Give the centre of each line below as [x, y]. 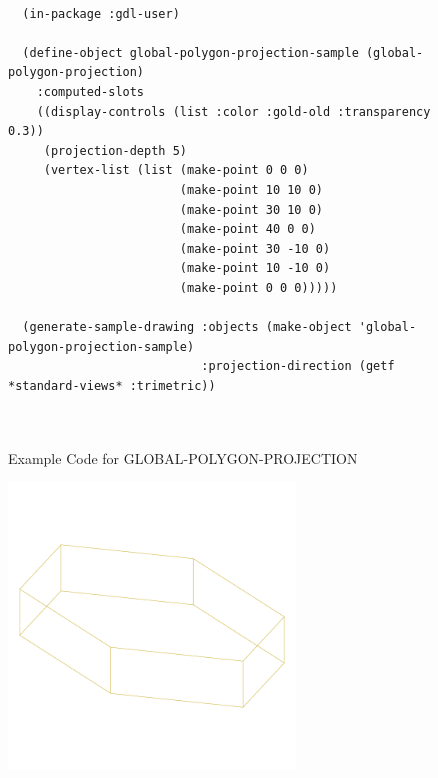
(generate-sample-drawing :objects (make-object [187, 327]
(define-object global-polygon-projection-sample [190, 52]
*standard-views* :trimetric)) [112, 385]
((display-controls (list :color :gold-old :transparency [233, 111]
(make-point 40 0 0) [247, 229]
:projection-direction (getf [298, 366]
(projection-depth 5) [115, 150]
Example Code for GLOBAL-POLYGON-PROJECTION [183, 457]
